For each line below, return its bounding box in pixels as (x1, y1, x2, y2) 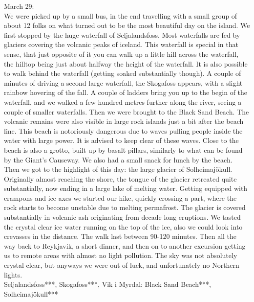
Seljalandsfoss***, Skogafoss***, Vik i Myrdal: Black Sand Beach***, (4, 279, 211, 289)
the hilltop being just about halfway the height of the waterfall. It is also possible (4, 58, 248, 69)
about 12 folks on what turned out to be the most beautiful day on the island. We (4, 20, 250, 30)
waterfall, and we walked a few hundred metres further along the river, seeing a (4, 96, 242, 107)
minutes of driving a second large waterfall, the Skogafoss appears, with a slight (4, 77, 243, 88)
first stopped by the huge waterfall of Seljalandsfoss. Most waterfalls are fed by (4, 29, 240, 40)
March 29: (4, 1, 34, 11)
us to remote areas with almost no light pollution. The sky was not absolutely (4, 250, 237, 260)
